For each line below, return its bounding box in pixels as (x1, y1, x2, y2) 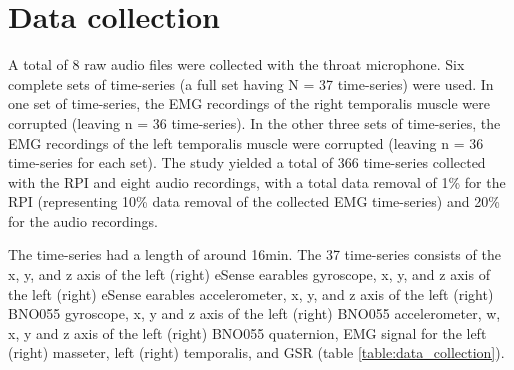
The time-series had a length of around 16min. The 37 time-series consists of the (8, 244, 501, 265)
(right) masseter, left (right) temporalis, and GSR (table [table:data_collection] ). (8, 342, 505, 363)
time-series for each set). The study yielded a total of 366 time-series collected (8, 152, 486, 173)
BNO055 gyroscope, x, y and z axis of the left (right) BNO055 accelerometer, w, (8, 303, 501, 324)
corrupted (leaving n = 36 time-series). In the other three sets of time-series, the (8, 112, 501, 133)
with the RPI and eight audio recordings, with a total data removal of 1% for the (8, 171, 506, 192)
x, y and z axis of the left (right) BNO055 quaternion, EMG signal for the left (8, 322, 487, 343)
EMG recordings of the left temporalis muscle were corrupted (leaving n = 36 (8, 132, 484, 153)
